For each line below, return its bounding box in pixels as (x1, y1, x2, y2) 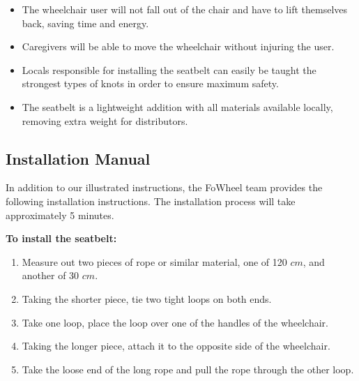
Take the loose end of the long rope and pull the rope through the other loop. (22, 361, 354, 376)
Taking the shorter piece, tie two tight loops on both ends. (22, 291, 272, 306)
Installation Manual (6, 147, 151, 169)
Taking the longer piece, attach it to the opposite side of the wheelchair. (22, 338, 330, 353)
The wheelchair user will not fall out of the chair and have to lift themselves (22, 2, 348, 16)
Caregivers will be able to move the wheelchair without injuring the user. (22, 39, 335, 54)
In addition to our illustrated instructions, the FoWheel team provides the (6, 180, 323, 195)
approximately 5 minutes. (6, 207, 114, 222)
